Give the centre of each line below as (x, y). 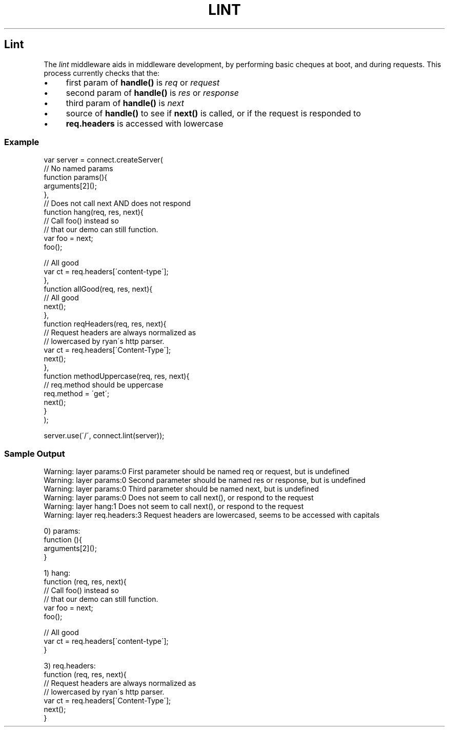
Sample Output (35, 453)
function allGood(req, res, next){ (98, 289)
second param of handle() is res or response (152, 93)
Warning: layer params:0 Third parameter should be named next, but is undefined (181, 489)
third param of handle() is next (125, 103)
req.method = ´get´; (77, 394)
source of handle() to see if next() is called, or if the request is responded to (213, 113)
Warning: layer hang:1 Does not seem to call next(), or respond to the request (174, 506)
